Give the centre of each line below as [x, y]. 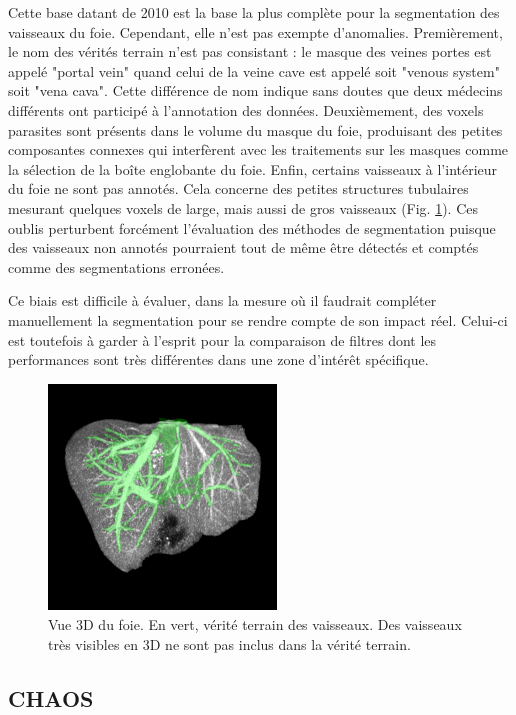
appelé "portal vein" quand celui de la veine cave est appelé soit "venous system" [254, 70]
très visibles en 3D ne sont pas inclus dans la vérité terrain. [229, 643]
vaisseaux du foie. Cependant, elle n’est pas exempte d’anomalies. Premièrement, [255, 31]
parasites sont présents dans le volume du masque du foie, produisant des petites [255, 129]
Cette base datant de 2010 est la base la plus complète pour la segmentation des [254, 12]
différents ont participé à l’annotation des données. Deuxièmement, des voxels [246, 109]
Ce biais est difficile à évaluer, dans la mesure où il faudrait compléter [222, 300]
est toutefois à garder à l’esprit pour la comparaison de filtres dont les [222, 339]
